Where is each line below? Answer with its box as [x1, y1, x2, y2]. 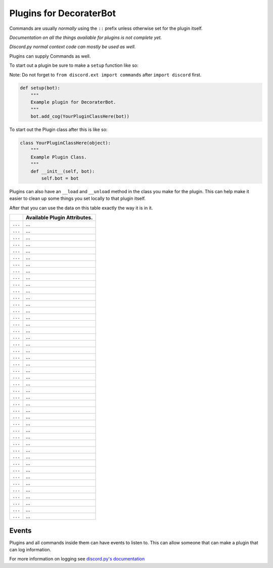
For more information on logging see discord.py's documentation [9, 556, 145, 562]
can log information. [9, 547, 52, 553]
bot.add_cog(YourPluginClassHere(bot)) [30, 114, 130, 119]
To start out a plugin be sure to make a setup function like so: [9, 62, 139, 68]
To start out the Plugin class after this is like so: [9, 126, 108, 133]
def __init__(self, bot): [30, 168, 95, 174]
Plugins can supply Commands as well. [9, 53, 91, 59]
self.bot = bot [41, 175, 79, 181]
